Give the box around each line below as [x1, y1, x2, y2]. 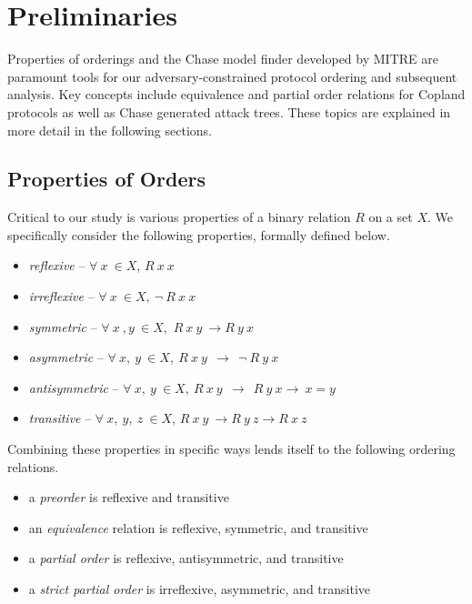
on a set [368, 207, 413, 226]
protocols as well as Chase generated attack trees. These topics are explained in [7, 102, 451, 121]
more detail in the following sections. [7, 120, 212, 139]
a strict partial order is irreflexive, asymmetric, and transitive [28, 579, 371, 599]
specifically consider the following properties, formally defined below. [7, 225, 390, 244]
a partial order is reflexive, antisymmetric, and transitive [28, 549, 344, 568]
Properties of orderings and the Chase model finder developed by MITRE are [7, 49, 438, 68]
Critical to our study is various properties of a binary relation [7, 207, 351, 226]
